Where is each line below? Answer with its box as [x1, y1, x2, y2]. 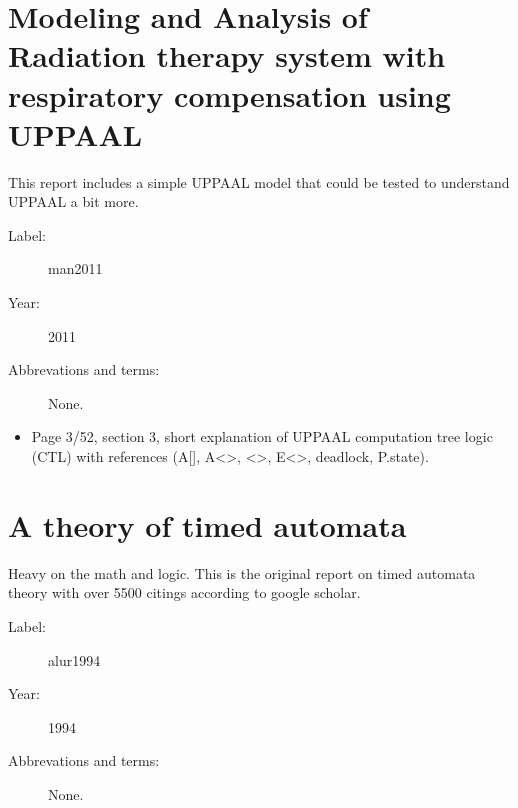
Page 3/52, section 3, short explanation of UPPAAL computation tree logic [31, 426, 493, 447]
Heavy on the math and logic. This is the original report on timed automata [8, 562, 476, 583]
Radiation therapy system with [8, 35, 446, 76]
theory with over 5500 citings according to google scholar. [8, 582, 361, 603]
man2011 [48, 258, 103, 279]
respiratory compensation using [8, 74, 451, 115]
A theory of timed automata [8, 504, 407, 545]
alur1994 [48, 649, 101, 670]
